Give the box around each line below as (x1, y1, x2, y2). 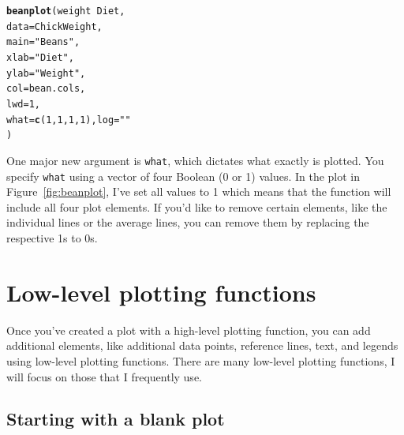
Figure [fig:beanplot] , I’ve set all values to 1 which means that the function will (6, 183, 391, 200)
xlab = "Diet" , (6, 51, 74, 63)
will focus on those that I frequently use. (6, 368, 202, 384)
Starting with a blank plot (6, 407, 225, 431)
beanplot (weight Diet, (6, 6, 125, 17)
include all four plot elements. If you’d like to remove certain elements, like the (6, 198, 387, 215)
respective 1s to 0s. (6, 230, 98, 246)
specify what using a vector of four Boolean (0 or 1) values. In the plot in (6, 167, 361, 184)
